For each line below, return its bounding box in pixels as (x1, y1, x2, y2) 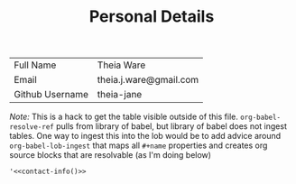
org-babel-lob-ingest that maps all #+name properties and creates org (9, 140, 268, 151)
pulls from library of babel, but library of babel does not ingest (55, 121, 287, 132)
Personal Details (88, 6, 215, 27)
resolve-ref (9, 123, 54, 132)
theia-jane (97, 88, 143, 101)
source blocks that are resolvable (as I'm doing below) (9, 150, 212, 161)
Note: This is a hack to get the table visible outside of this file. (9, 111, 239, 123)
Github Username (14, 88, 88, 101)
